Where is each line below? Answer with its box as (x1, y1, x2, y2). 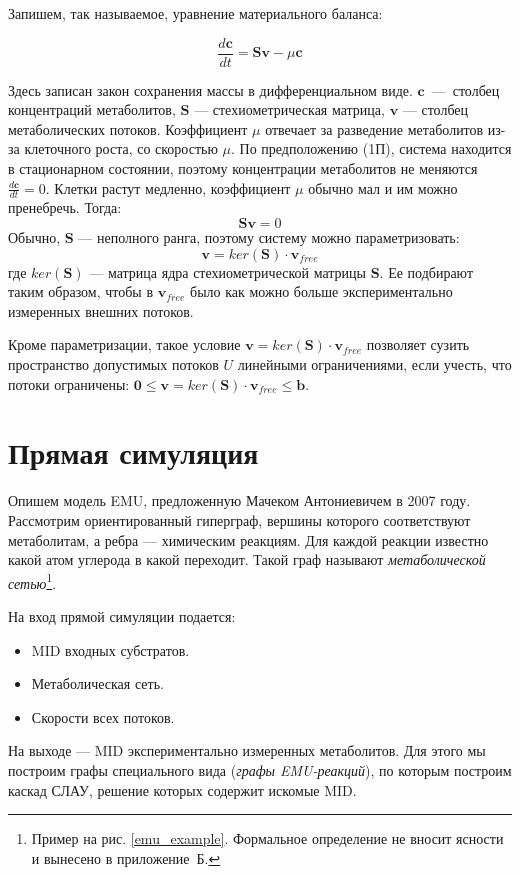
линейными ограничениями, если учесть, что (237, 354, 512, 375)
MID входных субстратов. (31, 639, 190, 660)
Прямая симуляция (8, 432, 259, 473)
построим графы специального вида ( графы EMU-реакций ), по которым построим (8, 759, 512, 780)
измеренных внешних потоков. (8, 300, 194, 321)
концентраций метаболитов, (8, 99, 176, 120)
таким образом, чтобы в (8, 281, 154, 302)
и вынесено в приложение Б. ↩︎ (31, 847, 221, 868)
